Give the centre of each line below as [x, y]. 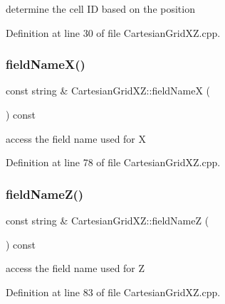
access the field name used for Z [75, 268]
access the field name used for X [76, 138]
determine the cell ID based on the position [100, 9]
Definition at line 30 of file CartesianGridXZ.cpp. [113, 32]
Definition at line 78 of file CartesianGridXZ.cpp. [113, 162]
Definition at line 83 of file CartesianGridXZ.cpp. [113, 292]
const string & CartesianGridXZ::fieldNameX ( [108, 91]
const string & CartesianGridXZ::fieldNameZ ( [108, 220]
